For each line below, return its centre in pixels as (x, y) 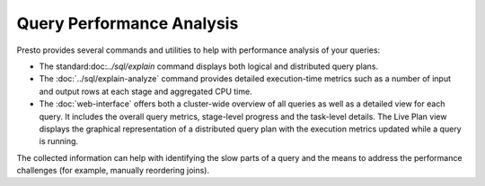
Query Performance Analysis (128, 23)
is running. (59, 141)
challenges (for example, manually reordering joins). (113, 171)
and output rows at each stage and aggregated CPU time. (145, 91)
